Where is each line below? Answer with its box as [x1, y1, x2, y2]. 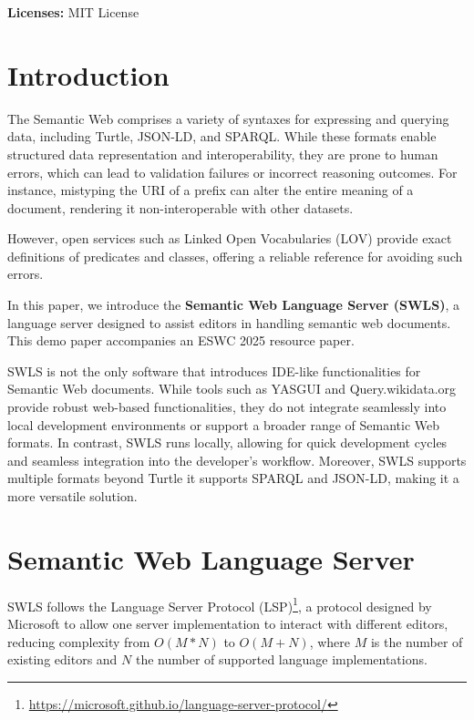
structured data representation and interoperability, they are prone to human [7, 144, 438, 163]
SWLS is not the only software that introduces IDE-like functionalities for [7, 361, 421, 380]
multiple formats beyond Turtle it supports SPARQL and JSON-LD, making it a [7, 468, 459, 488]
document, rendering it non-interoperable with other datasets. [7, 198, 354, 217]
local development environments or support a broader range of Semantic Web [7, 415, 440, 434]
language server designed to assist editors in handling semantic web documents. [7, 313, 451, 332]
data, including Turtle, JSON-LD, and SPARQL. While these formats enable [7, 127, 437, 146]
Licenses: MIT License [7, 3, 139, 21]
